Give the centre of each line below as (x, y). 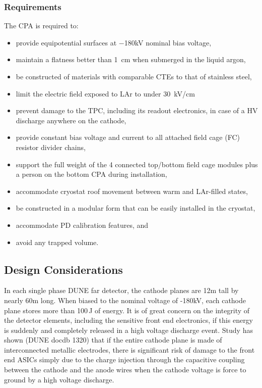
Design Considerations (63, 269)
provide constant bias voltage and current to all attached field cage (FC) (128, 137)
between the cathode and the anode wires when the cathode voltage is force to (125, 370)
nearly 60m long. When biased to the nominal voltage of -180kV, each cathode (125, 300)
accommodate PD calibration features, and (82, 225)
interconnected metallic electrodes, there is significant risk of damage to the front (129, 349)
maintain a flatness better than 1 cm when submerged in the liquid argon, (131, 59)
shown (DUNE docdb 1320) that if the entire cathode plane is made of (113, 340)
